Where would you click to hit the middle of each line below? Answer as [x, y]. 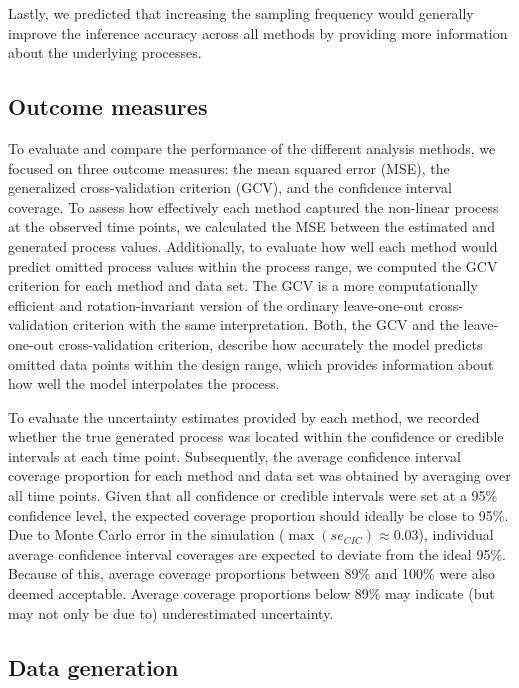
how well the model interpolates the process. [144, 383]
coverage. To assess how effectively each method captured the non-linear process [253, 206]
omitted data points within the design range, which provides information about [251, 363]
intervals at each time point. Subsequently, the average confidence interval [234, 455]
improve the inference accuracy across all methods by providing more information [258, 32]
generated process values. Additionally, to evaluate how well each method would [253, 245]
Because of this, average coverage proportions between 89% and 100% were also [252, 573]
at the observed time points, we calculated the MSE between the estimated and [251, 226]
